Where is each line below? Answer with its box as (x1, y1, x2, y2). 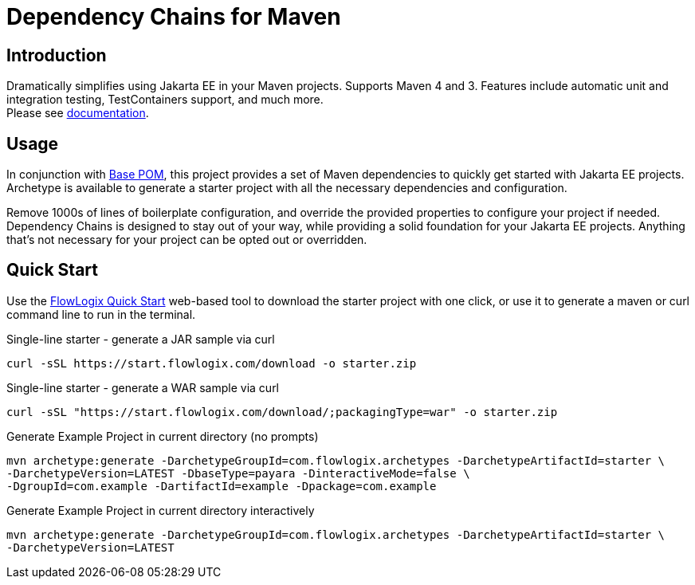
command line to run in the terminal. (6, 307, 196, 321)
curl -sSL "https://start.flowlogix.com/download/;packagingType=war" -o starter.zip (6, 405, 558, 418)
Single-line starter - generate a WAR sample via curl (6, 380, 280, 395)
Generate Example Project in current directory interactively (6, 503, 315, 517)
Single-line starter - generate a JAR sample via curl (6, 332, 275, 346)
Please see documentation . (6, 106, 149, 120)
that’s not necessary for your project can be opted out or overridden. (6, 233, 367, 247)
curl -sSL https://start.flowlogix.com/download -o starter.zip (6, 356, 417, 370)
